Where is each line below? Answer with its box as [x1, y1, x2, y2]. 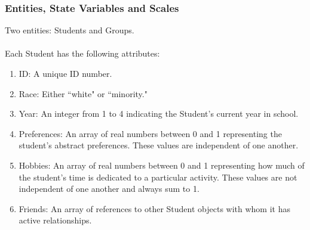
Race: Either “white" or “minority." [19, 87, 148, 100]
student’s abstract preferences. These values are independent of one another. [19, 139, 299, 151]
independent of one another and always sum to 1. [19, 182, 199, 195]
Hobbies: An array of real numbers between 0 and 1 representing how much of [19, 158, 305, 171]
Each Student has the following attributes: [5, 47, 160, 60]
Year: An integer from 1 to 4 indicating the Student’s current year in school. [19, 107, 299, 120]
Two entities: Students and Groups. [5, 24, 134, 36]
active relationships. [19, 214, 92, 226]
